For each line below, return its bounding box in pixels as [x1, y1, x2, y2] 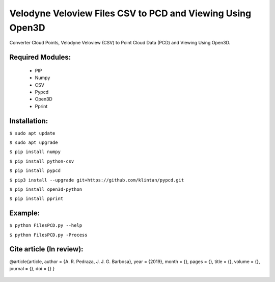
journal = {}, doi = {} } [9, 265, 55, 271]
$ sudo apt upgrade [9, 140, 58, 145]
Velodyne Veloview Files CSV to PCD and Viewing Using [9, 8, 252, 19]
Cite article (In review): [9, 245, 84, 253]
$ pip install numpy [9, 149, 61, 155]
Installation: [9, 116, 48, 125]
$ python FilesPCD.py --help [9, 222, 82, 228]
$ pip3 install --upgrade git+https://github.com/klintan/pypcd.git [9, 177, 184, 183]
